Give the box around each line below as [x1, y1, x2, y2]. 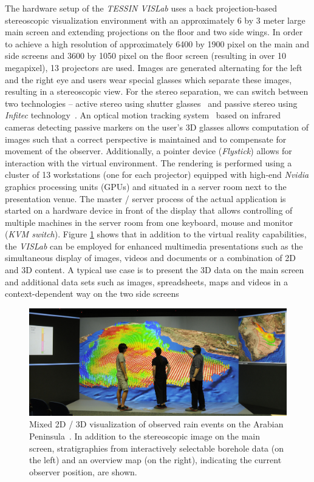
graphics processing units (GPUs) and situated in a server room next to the [5, 180, 287, 192]
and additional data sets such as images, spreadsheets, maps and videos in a [5, 275, 288, 288]
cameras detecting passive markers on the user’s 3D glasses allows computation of [5, 120, 309, 133]
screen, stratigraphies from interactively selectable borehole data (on [29, 441, 284, 454]
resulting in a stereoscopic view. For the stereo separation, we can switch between [5, 85, 309, 98]
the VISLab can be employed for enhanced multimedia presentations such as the [5, 239, 303, 252]
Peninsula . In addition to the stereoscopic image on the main [29, 430, 261, 442]
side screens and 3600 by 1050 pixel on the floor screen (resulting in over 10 [5, 49, 286, 62]
